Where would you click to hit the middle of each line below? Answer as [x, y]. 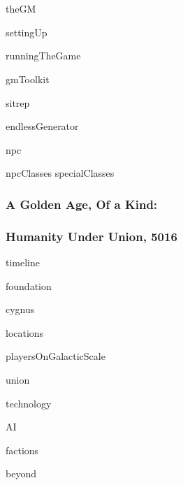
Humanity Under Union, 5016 [91, 236]
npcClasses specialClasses [60, 173]
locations [25, 332]
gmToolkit [28, 79]
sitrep [18, 102]
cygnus [20, 309]
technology [29, 403]
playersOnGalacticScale [56, 356]
